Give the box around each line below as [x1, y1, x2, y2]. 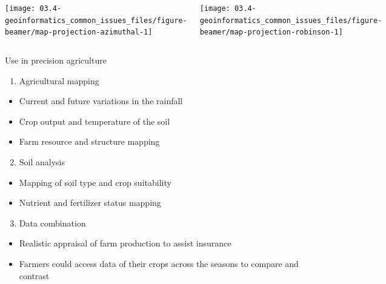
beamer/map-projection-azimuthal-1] [5, 28, 153, 37]
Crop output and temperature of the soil [19, 114, 170, 127]
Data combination [19, 216, 86, 229]
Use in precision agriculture [5, 53, 107, 66]
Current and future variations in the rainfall [19, 94, 183, 107]
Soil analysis [19, 155, 65, 168]
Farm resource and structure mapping [19, 135, 160, 148]
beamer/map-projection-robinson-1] [199, 28, 343, 37]
